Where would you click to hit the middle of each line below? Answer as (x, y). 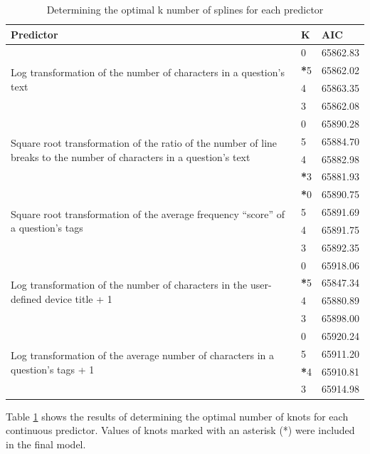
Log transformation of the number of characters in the (129, 285)
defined (26, 298)
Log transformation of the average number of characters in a (143, 355)
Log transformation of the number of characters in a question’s (148, 72)
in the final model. (46, 444)
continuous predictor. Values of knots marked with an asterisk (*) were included (180, 430)
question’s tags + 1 (53, 369)
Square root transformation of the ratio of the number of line (144, 143)
